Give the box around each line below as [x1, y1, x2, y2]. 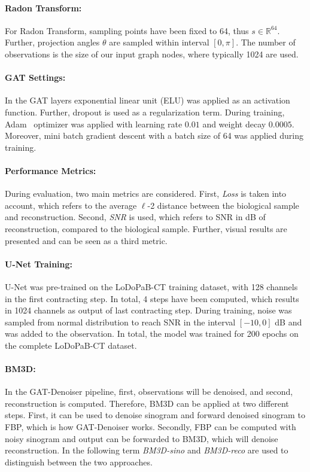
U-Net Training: [5, 257, 73, 270]
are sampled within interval [109, 36, 209, 48]
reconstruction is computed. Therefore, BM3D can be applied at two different [5, 397, 289, 409]
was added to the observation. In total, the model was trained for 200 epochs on [5, 327, 299, 340]
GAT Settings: [5, 71, 66, 84]
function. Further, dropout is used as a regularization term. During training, [5, 105, 285, 118]
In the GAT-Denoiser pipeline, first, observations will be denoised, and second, [5, 385, 293, 398]
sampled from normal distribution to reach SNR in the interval [5, 315, 236, 328]
